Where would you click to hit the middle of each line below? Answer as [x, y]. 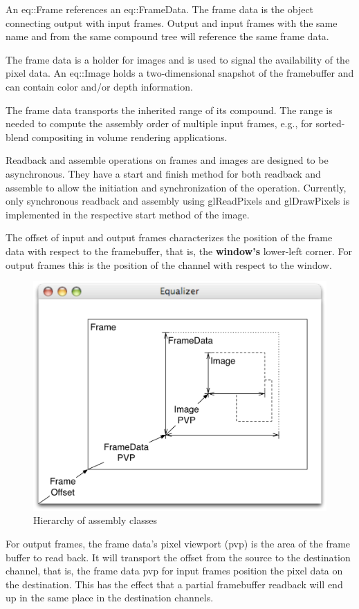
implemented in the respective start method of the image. [128, 214]
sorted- [330, 123]
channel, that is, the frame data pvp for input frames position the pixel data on [174, 571]
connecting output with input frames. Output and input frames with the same [172, 22]
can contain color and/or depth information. [99, 86]
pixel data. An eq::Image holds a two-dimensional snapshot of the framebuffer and [180, 73]
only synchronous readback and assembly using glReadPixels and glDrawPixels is [178, 201]
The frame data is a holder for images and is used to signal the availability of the [178, 59]
